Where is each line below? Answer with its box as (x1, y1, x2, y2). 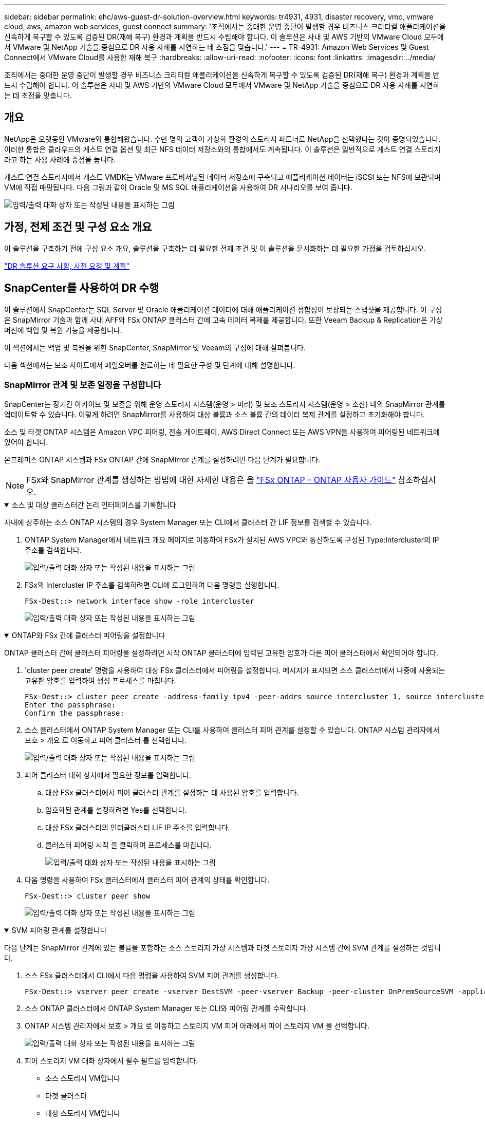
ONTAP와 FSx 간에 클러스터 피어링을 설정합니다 (11, 631, 165, 640)
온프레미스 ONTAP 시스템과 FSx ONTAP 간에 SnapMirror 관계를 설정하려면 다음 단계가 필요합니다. (4, 455, 321, 464)
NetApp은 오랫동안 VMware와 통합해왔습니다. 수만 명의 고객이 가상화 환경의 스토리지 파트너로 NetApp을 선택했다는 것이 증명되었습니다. (4, 134, 441, 143)
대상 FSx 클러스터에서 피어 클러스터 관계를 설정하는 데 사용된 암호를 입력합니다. (45, 788, 299, 797)
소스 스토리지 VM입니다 (45, 1074, 121, 1083)
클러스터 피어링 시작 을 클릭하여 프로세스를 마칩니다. (45, 840, 212, 850)
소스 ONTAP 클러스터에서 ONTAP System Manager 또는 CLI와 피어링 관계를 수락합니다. (25, 1004, 308, 1013)
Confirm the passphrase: (25, 709, 124, 718)
